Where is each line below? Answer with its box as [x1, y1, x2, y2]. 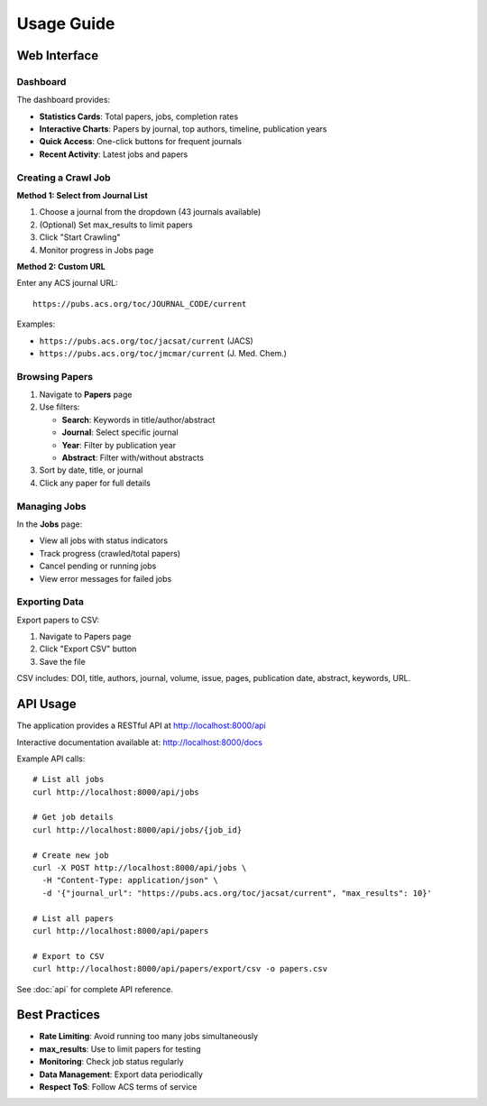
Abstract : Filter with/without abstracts [61, 452, 205, 464]
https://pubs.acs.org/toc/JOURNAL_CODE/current [32, 299, 247, 309]
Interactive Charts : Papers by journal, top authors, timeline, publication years [39, 124, 328, 134]
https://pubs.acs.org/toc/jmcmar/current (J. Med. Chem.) [39, 347, 288, 358]
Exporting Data [16, 595, 85, 608]
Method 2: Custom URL [16, 261, 106, 272]
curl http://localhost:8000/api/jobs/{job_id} [32, 825, 243, 834]
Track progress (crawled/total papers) [39, 548, 180, 558]
